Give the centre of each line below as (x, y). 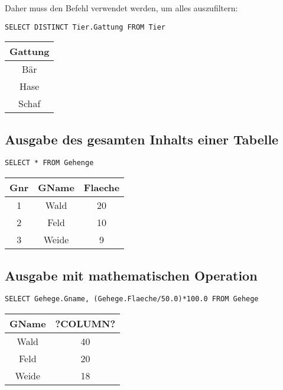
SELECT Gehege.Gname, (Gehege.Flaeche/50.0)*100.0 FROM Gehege (132, 299)
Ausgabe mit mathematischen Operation (131, 275)
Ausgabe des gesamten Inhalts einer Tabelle (142, 139)
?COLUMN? (85, 323)
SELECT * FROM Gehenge (49, 163)
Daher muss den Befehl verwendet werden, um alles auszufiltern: (121, 8)
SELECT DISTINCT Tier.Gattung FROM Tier (85, 27)
